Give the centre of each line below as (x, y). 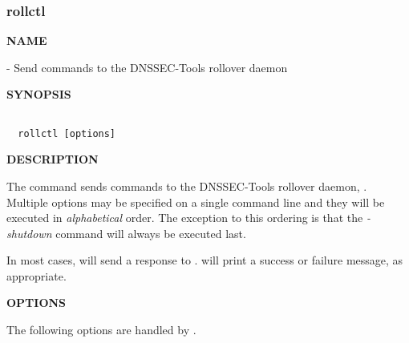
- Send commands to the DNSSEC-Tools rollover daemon (147, 67)
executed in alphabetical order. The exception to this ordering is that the (185, 218)
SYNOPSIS (39, 94)
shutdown (29, 233)
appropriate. (36, 275)
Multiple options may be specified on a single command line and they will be (196, 202)
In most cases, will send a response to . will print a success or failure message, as (205, 260)
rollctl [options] (67, 133)
